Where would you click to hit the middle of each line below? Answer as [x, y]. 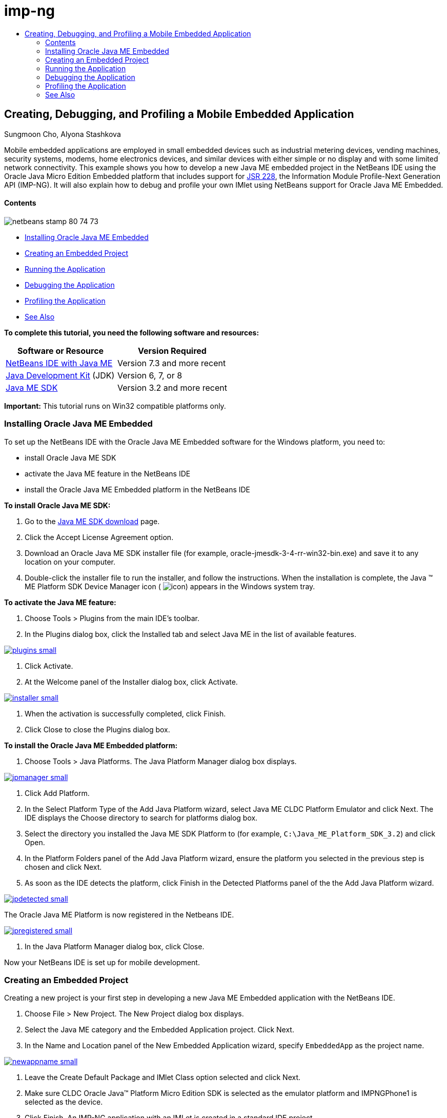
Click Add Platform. [57, 793]
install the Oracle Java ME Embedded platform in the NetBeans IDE [138, 489]
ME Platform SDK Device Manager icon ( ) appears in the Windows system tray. [170, 586]
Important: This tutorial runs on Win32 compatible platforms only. [115, 406]
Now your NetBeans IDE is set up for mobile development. [102, 962]
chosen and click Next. [63, 867]
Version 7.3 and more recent [172, 363]
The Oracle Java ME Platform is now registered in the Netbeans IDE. [119, 914]
